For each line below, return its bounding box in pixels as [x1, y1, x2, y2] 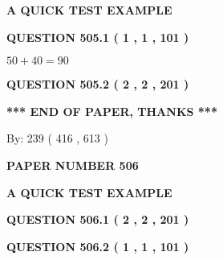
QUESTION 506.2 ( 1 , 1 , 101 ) [6, 237, 189, 254]
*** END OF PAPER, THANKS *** [6, 102, 217, 119]
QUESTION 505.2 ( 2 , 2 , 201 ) [6, 76, 189, 93]
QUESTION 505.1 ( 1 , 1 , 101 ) [6, 28, 189, 45]
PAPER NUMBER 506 [6, 156, 139, 173]
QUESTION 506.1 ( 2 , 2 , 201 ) [6, 211, 189, 228]
